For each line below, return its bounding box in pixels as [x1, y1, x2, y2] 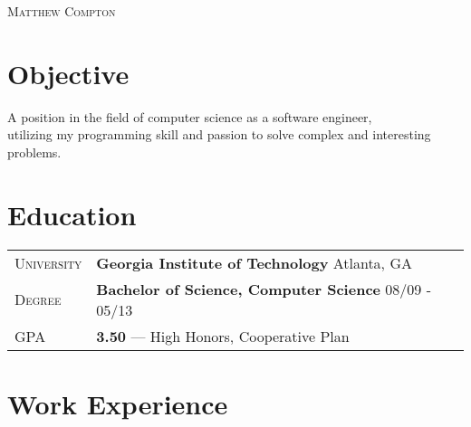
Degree [14, 289, 62, 310]
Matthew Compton [7, 2, 116, 20]
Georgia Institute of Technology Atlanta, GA [96, 251, 412, 273]
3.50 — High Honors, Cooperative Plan [96, 325, 350, 346]
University [14, 251, 82, 273]
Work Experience [7, 384, 228, 422]
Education [7, 195, 137, 232]
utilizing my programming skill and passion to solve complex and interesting [7, 125, 431, 144]
